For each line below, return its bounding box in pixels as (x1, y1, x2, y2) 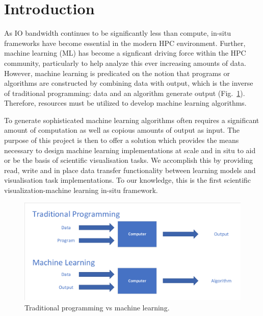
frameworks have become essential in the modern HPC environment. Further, (4, 37, 246, 48)
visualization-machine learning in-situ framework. (4, 185, 158, 196)
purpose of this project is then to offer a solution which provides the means (4, 135, 239, 145)
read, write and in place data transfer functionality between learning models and (4, 164, 256, 175)
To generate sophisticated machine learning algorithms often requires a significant (4, 114, 259, 125)
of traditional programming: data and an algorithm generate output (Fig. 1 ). (4, 87, 245, 98)
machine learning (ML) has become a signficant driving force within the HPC (4, 47, 246, 58)
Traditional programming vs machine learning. (24, 302, 170, 312)
